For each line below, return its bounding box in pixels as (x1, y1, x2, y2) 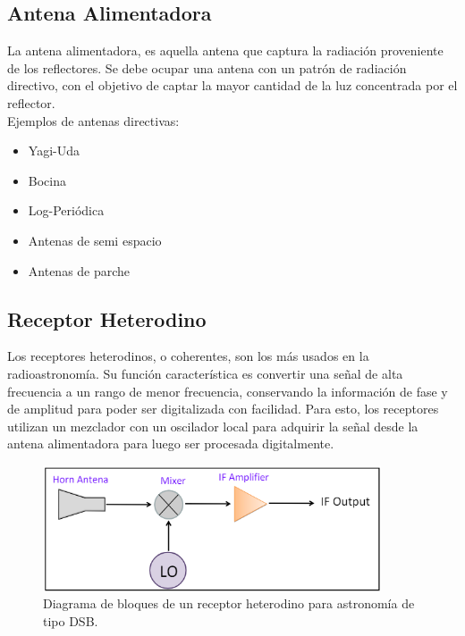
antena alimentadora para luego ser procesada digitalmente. (7, 434, 334, 453)
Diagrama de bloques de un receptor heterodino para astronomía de (43, 594, 415, 613)
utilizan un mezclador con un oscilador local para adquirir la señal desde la (7, 416, 418, 435)
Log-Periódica (28, 201, 105, 220)
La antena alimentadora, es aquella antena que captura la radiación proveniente (7, 41, 444, 60)
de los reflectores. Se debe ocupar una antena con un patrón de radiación (7, 58, 407, 77)
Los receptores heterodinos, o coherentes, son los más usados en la (7, 347, 369, 365)
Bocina (28, 171, 66, 189)
